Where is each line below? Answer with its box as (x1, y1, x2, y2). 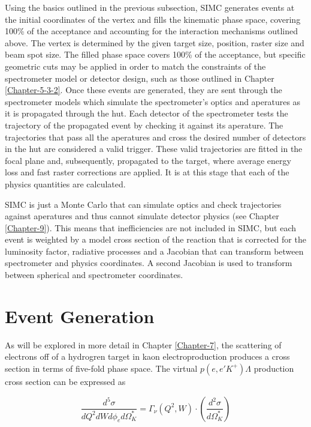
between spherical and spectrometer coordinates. (5, 268, 183, 281)
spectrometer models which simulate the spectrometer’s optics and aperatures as (5, 95, 301, 108)
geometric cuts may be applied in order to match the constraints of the (5, 59, 266, 72)
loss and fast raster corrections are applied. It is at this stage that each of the (5, 166, 289, 178)
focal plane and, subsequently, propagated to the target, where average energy (5, 154, 291, 166)
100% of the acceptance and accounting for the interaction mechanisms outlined (5, 25, 298, 37)
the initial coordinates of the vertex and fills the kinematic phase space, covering (5, 13, 301, 25)
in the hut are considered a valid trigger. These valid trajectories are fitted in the (5, 142, 303, 155)
